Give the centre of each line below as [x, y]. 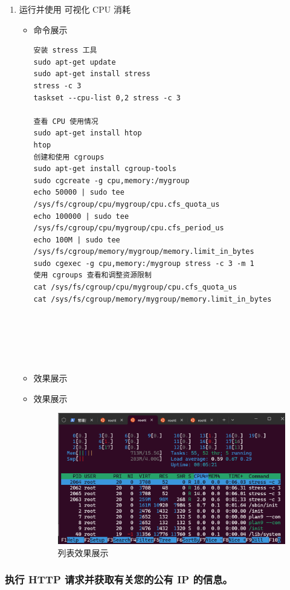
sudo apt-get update [75, 62]
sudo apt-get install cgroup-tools [105, 169]
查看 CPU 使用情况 [66, 121]
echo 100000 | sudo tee [81, 216]
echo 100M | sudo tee [77, 240]
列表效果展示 [83, 552]
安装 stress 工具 [65, 50]
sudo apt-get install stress [92, 74]
